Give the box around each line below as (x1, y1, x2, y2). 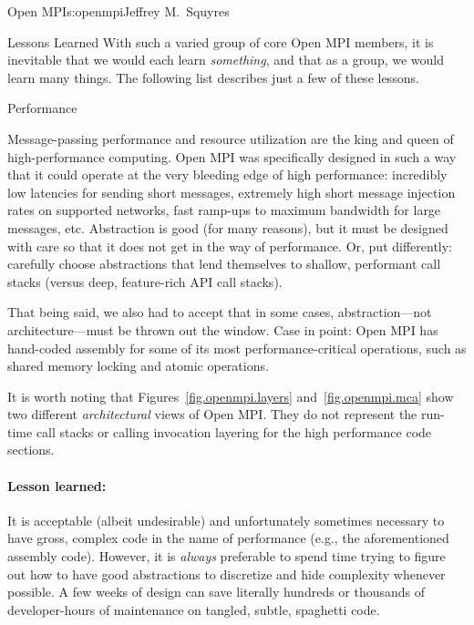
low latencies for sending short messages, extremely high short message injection (7, 182, 456, 201)
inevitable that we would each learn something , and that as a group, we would (7, 50, 445, 69)
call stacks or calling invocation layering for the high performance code (36, 422, 432, 441)
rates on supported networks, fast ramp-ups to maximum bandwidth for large (7, 200, 441, 220)
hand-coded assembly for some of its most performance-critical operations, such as (7, 338, 467, 357)
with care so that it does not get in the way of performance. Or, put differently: (7, 236, 453, 255)
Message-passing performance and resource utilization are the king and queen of (7, 128, 454, 148)
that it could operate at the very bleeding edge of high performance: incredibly (7, 165, 448, 184)
